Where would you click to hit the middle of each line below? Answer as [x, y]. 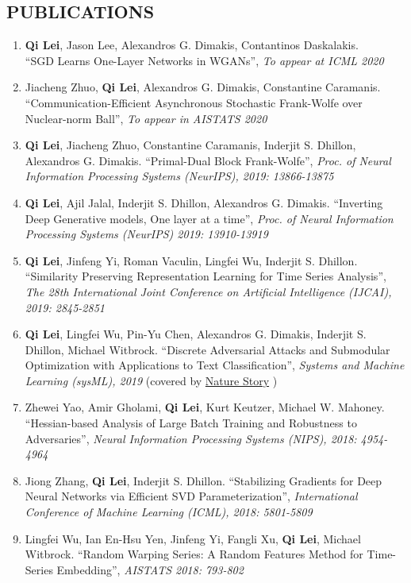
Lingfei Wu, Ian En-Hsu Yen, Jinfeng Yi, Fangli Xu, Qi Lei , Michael [193, 538]
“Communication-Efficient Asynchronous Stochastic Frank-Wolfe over [194, 102]
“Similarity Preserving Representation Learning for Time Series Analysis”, [205, 276]
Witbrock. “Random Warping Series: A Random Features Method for [194, 554]
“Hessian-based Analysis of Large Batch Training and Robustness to [191, 423]
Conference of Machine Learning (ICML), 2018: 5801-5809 [169, 512]
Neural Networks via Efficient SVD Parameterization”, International [191, 496]
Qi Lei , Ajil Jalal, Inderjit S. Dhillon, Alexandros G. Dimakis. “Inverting [204, 202]
